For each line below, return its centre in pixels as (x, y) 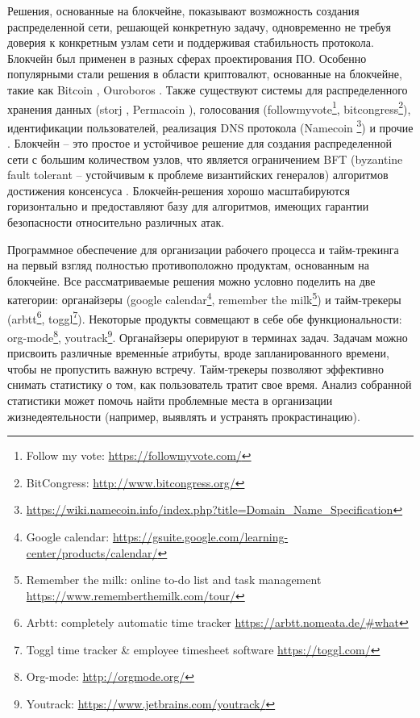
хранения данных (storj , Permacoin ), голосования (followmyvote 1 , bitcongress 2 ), (209, 107)
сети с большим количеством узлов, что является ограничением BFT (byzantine (205, 159)
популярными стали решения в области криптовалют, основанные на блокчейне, (205, 74)
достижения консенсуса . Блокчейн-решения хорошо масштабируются (179, 190)
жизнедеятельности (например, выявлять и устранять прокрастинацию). (184, 416)
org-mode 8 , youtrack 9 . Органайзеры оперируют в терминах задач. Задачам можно (208, 336)
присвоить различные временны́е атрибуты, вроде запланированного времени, (198, 353)
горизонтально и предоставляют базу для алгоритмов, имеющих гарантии (188, 206)
